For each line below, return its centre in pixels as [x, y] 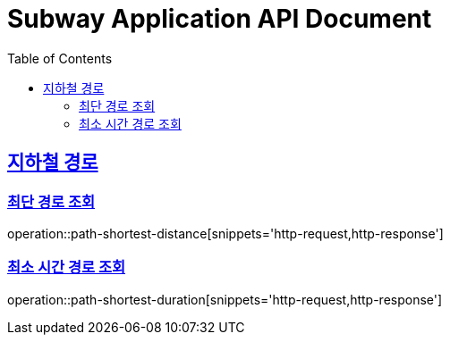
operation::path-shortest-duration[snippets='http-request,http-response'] [225, 299]
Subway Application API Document [220, 19]
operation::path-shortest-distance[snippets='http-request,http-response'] [225, 233]
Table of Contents [60, 58]
